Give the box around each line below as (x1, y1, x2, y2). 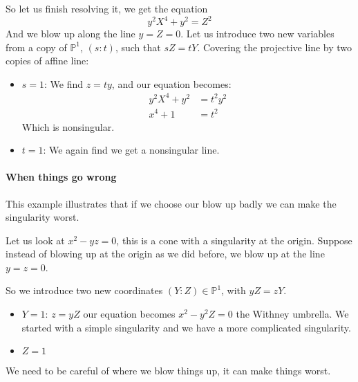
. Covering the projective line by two (197, 39, 352, 54)
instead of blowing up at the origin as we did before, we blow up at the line (6, 246, 325, 261)
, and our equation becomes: (111, 76, 232, 91)
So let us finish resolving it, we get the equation (6, 1, 208, 15)
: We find (44, 76, 84, 91)
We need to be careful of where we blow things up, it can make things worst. (6, 363, 331, 378)
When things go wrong (6, 170, 117, 184)
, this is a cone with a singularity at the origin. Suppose (116, 233, 352, 247)
